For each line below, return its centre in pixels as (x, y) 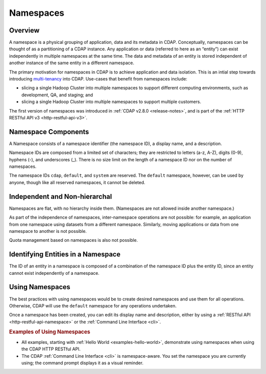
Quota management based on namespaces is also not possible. (73, 240)
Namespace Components (49, 131)
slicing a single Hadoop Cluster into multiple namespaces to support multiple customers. (111, 102)
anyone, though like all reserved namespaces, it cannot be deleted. (77, 182)
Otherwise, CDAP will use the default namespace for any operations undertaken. (93, 305)
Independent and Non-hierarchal (61, 197)
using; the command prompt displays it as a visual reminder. (83, 363)
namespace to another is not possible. (48, 231)
